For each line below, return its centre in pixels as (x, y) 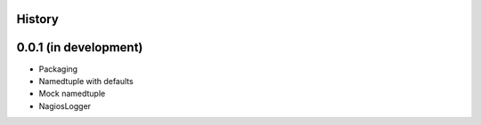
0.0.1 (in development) (80, 47)
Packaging (58, 69)
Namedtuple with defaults (86, 81)
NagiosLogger (65, 105)
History (38, 19)
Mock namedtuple (72, 94)
